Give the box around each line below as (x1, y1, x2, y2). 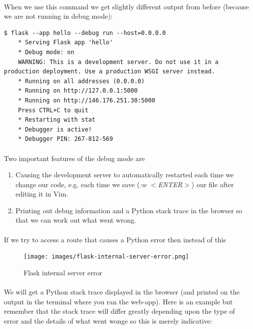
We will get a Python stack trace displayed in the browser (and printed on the (4, 287, 240, 297)
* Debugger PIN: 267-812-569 (18, 135, 113, 143)
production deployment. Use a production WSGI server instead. (4, 68, 215, 75)
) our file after (191, 179, 234, 189)
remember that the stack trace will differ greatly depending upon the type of (4, 306, 235, 316)
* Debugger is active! (18, 126, 92, 133)
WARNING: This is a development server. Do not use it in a (18, 58, 219, 66)
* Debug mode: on (18, 48, 75, 56)
